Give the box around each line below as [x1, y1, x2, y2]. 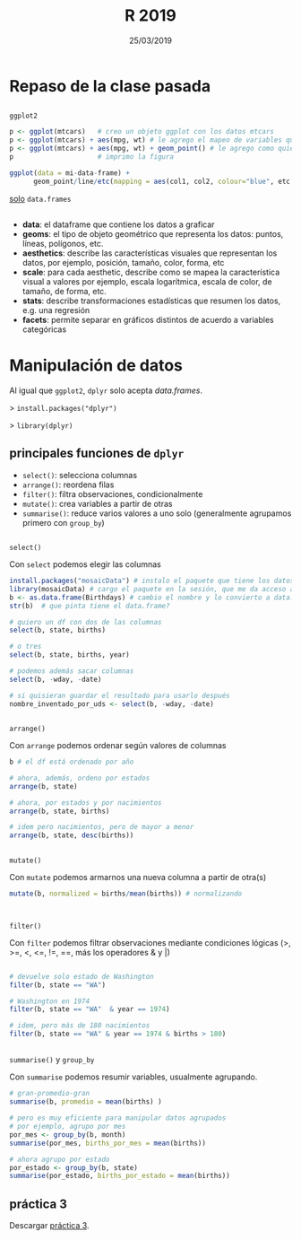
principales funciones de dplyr [9, 446, 185, 461]
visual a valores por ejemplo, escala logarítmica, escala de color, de [21, 275, 272, 287]
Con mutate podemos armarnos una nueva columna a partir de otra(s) [9, 871, 267, 882]
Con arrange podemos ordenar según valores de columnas [9, 740, 227, 750]
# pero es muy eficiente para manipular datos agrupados [9, 1113, 227, 1122]
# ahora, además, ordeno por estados [9, 773, 150, 782]
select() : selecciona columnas [21, 469, 137, 480]
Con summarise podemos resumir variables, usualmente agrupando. [9, 1071, 258, 1082]
